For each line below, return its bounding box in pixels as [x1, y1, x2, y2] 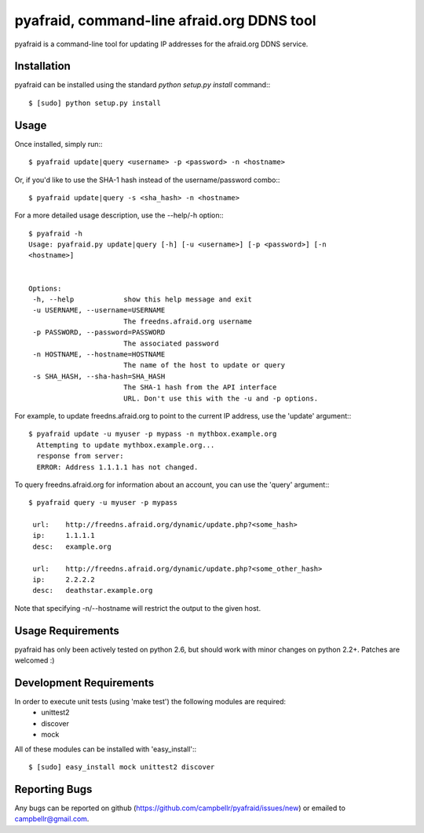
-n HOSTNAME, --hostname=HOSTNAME [32, 350, 166, 359]
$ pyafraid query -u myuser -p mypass [28, 499, 178, 507]
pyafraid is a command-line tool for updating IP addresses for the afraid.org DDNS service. [14, 39, 309, 49]
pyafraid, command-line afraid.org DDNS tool [14, 12, 317, 29]
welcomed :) [14, 656, 55, 665]
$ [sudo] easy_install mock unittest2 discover [28, 762, 215, 771]
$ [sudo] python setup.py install [28, 98, 161, 108]
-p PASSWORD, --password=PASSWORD [32, 328, 166, 337]
